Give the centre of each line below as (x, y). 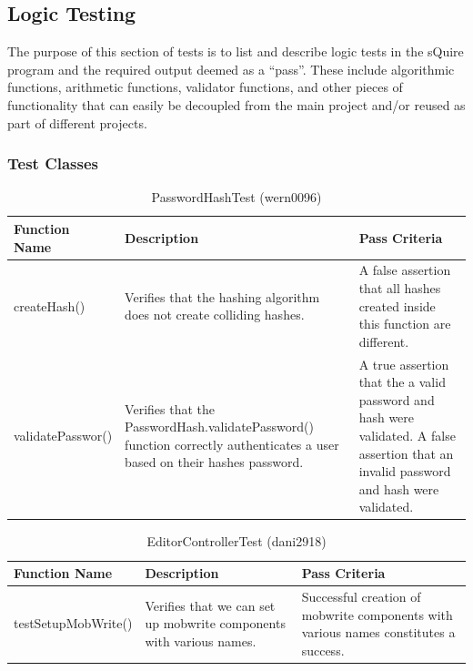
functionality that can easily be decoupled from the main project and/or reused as (236, 104)
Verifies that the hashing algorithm (222, 296)
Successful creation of (361, 596)
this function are (405, 324)
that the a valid (402, 382)
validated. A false (407, 436)
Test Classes (53, 163)
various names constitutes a (378, 632)
